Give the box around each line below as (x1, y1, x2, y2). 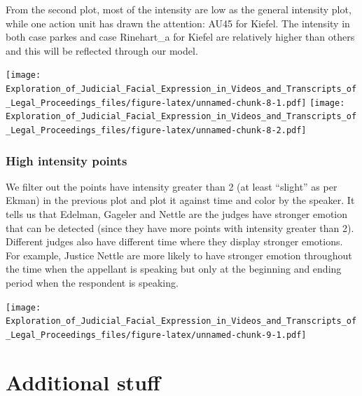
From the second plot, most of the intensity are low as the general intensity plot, (6, 2, 351, 16)
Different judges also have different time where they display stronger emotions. (6, 234, 343, 249)
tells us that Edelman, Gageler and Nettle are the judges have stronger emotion (6, 207, 348, 221)
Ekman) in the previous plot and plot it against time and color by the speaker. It (6, 193, 355, 207)
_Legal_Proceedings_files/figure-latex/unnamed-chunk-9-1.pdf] (6, 329, 307, 340)
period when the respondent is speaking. (6, 275, 179, 290)
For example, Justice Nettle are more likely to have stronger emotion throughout (6, 247, 352, 262)
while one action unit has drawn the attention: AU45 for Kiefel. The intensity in (6, 15, 350, 30)
